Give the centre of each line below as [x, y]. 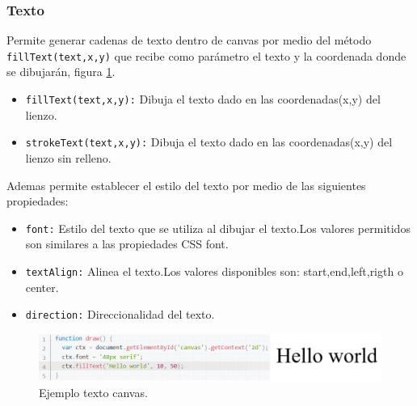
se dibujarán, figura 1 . [61, 72]
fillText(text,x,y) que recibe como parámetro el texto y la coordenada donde [206, 55]
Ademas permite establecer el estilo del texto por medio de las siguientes [186, 185]
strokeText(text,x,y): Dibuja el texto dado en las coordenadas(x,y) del [209, 142]
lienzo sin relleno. [68, 157]
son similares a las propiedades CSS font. [127, 244]
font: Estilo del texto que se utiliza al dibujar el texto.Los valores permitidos [218, 228]
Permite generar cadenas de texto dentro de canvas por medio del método [189, 40]
